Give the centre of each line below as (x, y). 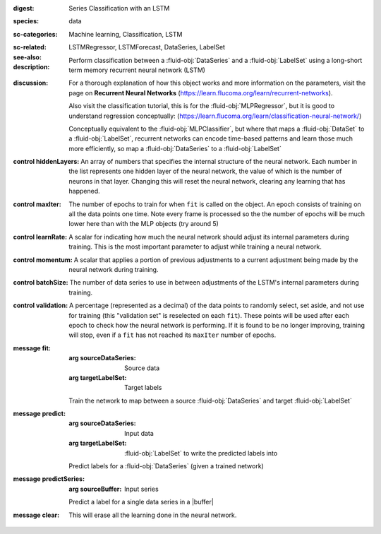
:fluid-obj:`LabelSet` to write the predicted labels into (201, 453)
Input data (139, 433)
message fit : (32, 348)
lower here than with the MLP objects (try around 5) (144, 224)
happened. (84, 191)
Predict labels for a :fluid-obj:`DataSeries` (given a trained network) (166, 466)
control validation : (41, 305)
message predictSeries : (49, 479)
